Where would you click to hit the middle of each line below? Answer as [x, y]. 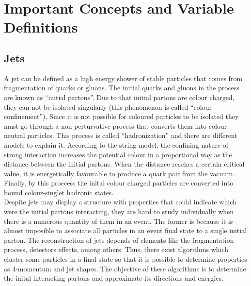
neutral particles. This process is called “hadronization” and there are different [121, 135]
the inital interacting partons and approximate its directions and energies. [114, 278]
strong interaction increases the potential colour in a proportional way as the [118, 154]
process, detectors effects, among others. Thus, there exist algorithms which [116, 249]
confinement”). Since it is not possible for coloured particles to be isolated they [121, 116]
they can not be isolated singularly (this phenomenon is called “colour [108, 107]
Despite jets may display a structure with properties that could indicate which [120, 202]
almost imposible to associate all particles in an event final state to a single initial [125, 230]
